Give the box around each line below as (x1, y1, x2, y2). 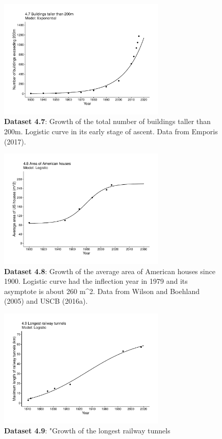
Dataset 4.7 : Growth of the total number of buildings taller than (4, 116, 211, 127)
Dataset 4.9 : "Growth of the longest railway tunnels (4, 425, 170, 436)
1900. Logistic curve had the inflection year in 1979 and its (4, 276, 188, 286)
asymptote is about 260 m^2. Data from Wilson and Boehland (4, 285, 200, 296)
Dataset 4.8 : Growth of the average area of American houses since (4, 265, 215, 276)
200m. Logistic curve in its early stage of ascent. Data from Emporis (4, 126, 218, 137)
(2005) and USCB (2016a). (4, 296, 88, 306)
